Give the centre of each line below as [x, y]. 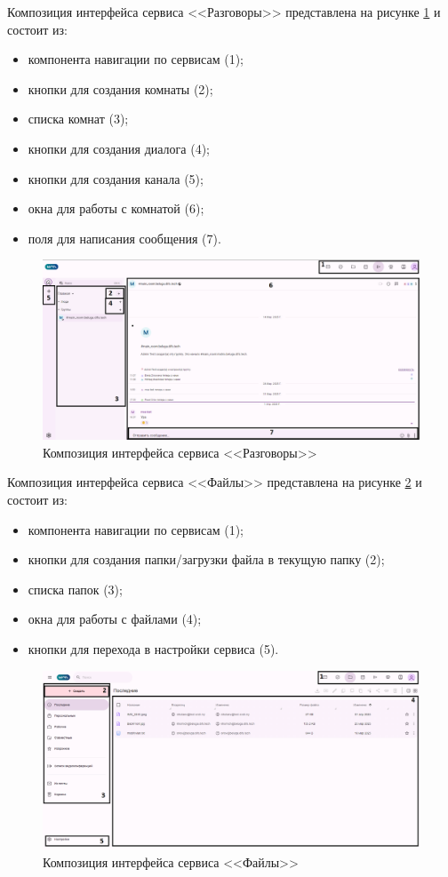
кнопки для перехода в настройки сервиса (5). [153, 648]
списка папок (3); [75, 589]
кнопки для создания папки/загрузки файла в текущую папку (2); [206, 559]
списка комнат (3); [78, 119]
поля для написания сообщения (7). [124, 238]
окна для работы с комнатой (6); [116, 208]
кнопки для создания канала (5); [116, 178]
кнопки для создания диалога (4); [119, 148]
